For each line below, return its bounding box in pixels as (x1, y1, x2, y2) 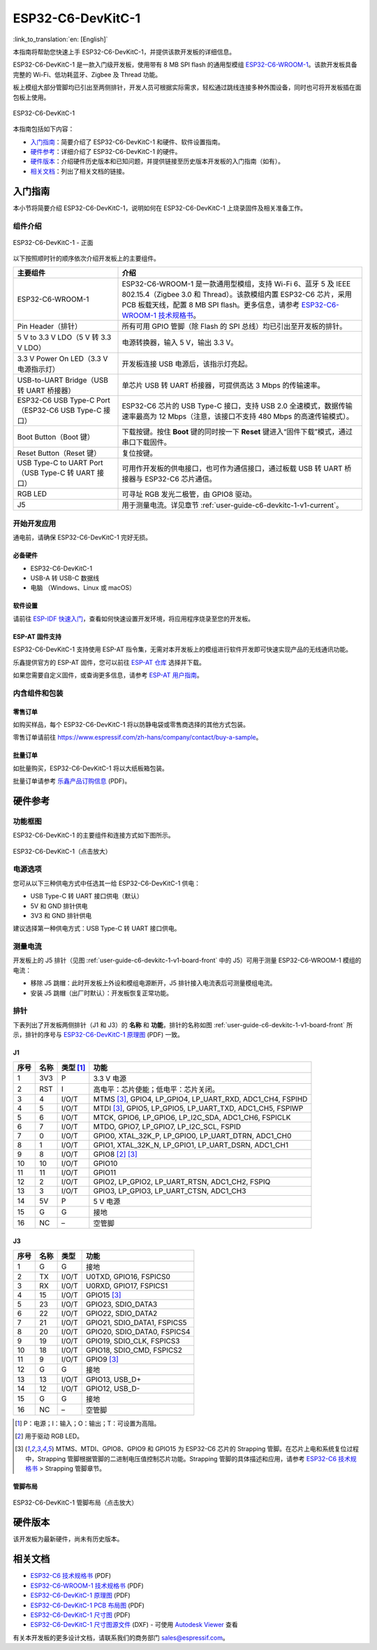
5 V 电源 (93, 1197, 121, 1206)
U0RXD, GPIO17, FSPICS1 (85, 1281, 168, 1290)
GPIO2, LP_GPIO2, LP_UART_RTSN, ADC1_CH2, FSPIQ (93, 1176, 271, 1186)
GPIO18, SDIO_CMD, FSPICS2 (85, 1345, 183, 1355)
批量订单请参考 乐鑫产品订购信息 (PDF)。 (13, 777, 131, 785)
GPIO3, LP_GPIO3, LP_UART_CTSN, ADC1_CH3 (93, 1186, 246, 1196)
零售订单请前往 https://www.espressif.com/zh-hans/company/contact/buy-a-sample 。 (13, 733, 263, 742)
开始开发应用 (13, 519, 57, 528)
